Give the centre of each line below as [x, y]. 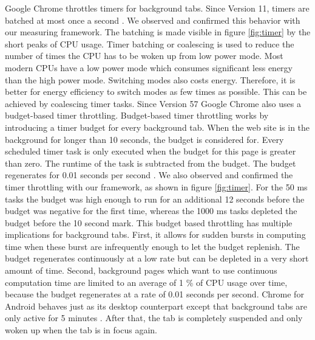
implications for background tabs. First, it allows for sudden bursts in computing [155, 234]
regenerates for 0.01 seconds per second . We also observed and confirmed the [149, 175]
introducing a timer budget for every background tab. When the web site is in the [157, 127]
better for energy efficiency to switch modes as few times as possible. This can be [156, 92]
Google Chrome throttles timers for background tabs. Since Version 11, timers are [157, 8]
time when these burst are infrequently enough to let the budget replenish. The [152, 246]
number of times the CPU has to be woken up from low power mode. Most [144, 56]
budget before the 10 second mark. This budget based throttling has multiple [149, 222]
